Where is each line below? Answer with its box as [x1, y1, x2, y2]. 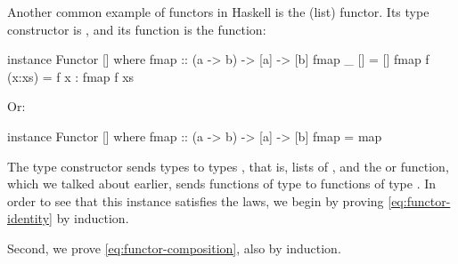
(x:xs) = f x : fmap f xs [7, 67, 135, 85]
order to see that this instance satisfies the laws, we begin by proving [7, 191, 384, 210]
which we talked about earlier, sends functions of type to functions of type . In [7, 174, 437, 193]
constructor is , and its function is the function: [7, 20, 266, 38]
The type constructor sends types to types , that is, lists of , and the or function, [7, 156, 449, 175]
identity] [7, 209, 53, 228]
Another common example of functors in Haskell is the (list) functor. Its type [7, 3, 429, 20]
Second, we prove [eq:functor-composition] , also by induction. [7, 238, 341, 257]
